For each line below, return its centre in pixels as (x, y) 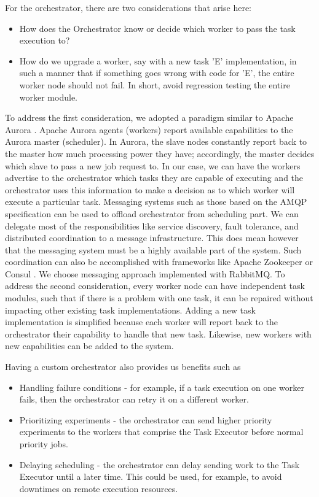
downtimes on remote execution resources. (99, 488)
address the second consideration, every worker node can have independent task (155, 286)
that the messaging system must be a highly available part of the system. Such (153, 249)
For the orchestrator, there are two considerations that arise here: (128, 7)
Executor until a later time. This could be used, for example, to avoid (151, 476)
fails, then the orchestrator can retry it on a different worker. (134, 399)
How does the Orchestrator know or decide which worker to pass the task (157, 28)
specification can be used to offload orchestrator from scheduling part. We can (152, 213)
